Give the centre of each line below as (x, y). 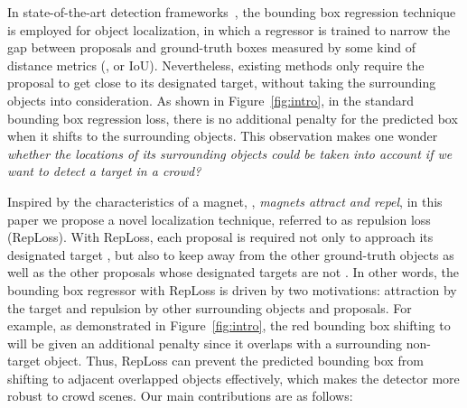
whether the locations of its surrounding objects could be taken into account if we (230, 153)
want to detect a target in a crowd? (104, 171)
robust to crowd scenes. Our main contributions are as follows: (180, 396)
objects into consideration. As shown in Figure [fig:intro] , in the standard (210, 100)
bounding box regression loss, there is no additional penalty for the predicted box (233, 118)
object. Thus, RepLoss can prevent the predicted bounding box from (234, 361)
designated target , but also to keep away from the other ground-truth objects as (231, 254)
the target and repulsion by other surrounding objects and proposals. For (210, 307)
